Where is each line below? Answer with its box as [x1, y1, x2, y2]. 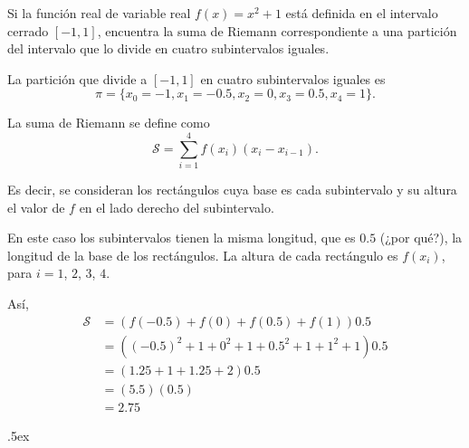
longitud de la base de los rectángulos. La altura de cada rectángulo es [7, 245, 398, 264]
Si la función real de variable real [7, 4, 191, 22]
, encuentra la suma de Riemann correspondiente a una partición [97, 21, 457, 40]
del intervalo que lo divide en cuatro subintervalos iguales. [7, 39, 330, 58]
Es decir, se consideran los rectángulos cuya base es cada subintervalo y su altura [7, 180, 457, 199]
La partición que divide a [7, 69, 148, 88]
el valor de [7, 197, 65, 216]
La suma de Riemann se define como [7, 113, 210, 132]
